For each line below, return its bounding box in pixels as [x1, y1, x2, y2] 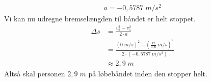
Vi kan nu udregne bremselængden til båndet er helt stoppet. [4, 13, 196, 24]
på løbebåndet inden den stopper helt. [88, 68, 207, 78]
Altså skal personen [4, 68, 65, 78]
